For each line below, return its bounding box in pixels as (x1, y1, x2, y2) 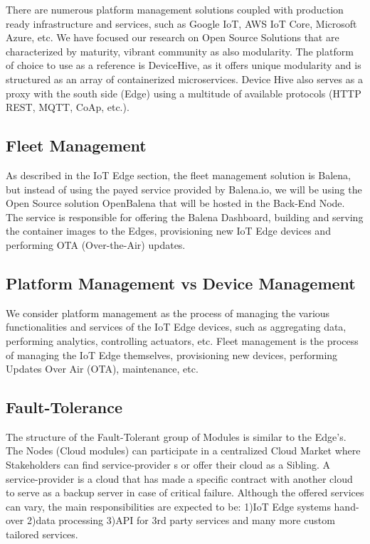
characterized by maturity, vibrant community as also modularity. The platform (6, 43, 354, 58)
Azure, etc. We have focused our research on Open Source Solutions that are (6, 30, 339, 45)
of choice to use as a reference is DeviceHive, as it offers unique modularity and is (6, 58, 361, 73)
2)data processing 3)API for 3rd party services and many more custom (26, 513, 335, 528)
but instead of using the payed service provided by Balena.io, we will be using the (6, 181, 362, 196)
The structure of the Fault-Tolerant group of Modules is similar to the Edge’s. (6, 429, 347, 444)
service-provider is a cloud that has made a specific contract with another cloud (6, 471, 353, 486)
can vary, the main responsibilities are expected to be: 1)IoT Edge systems (6, 498, 331, 513)
